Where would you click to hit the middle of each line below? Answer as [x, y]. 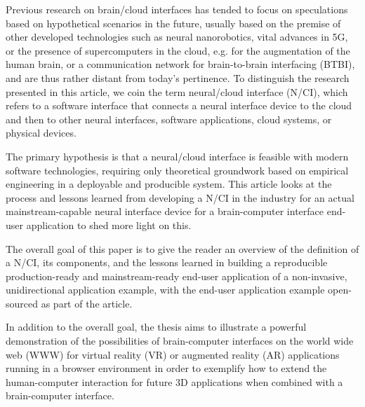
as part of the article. [87, 303]
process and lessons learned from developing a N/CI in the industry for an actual [180, 197]
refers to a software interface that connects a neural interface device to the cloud [179, 105]
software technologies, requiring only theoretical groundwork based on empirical [177, 170]
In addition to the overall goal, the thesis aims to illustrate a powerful [156, 327]
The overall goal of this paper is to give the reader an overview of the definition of [182, 248]
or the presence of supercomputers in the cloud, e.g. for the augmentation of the [178, 50]
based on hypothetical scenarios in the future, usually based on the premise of [173, 23]
